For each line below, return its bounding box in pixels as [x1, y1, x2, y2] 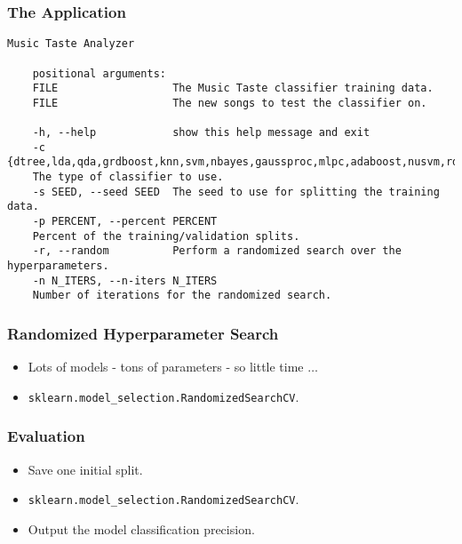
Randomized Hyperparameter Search [7, 322, 279, 344]
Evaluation [7, 425, 85, 447]
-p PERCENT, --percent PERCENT [32, 215, 218, 228]
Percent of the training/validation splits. [32, 229, 300, 243]
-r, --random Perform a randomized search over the [32, 244, 402, 258]
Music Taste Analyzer [7, 37, 135, 51]
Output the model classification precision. [28, 519, 255, 538]
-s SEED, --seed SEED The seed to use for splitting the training [32, 185, 440, 198]
